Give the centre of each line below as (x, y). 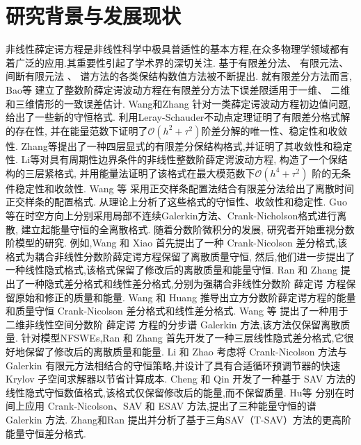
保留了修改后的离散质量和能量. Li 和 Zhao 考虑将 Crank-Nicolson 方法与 (186, 351)
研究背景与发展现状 (94, 16)
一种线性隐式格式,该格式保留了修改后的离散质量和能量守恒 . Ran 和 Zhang (171, 270)
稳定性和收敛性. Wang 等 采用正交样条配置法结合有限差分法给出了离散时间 (184, 188)
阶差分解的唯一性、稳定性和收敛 (274, 130)
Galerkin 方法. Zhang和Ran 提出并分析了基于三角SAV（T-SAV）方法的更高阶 (178, 419)
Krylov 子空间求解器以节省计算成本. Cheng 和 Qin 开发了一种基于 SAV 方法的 (180, 379)
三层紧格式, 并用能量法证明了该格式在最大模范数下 (140, 173)
